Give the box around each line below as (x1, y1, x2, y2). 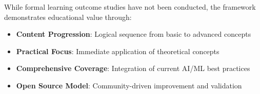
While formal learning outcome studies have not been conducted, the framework (4, 2, 256, 12)
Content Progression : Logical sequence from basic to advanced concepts (16, 29, 251, 39)
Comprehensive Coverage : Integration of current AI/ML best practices (16, 63, 250, 74)
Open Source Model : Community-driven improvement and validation (16, 80, 242, 90)
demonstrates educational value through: (4, 11, 132, 22)
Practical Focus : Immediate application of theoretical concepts (16, 45, 219, 56)
